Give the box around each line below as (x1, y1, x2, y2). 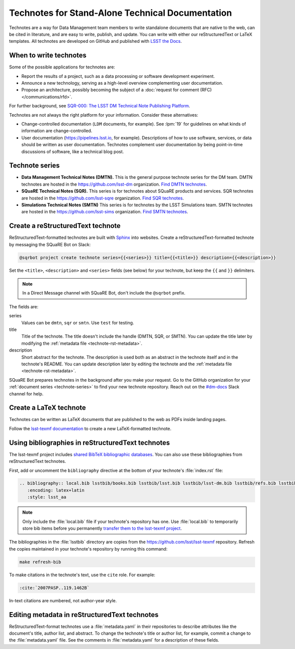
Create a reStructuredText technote (9, 222, 121, 230)
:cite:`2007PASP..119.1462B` (19, 585, 90, 590)
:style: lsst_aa (27, 494, 66, 500)
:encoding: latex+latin (27, 487, 85, 493)
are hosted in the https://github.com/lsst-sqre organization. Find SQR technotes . (21, 195, 184, 201)
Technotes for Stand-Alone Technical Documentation (9, 7, 232, 18)
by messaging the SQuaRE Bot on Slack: (9, 241, 91, 247)
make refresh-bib (19, 559, 61, 565)
